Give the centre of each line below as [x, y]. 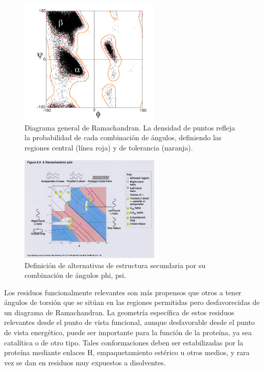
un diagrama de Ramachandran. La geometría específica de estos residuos [119, 312]
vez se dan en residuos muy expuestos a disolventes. [85, 362]
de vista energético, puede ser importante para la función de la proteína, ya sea [128, 332]
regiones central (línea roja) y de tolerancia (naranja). [109, 148]
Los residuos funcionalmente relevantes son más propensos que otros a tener [123, 292]
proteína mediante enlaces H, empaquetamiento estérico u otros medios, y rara [127, 352]
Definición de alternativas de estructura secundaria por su [115, 265]
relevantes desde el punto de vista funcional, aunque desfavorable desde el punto [129, 322]
